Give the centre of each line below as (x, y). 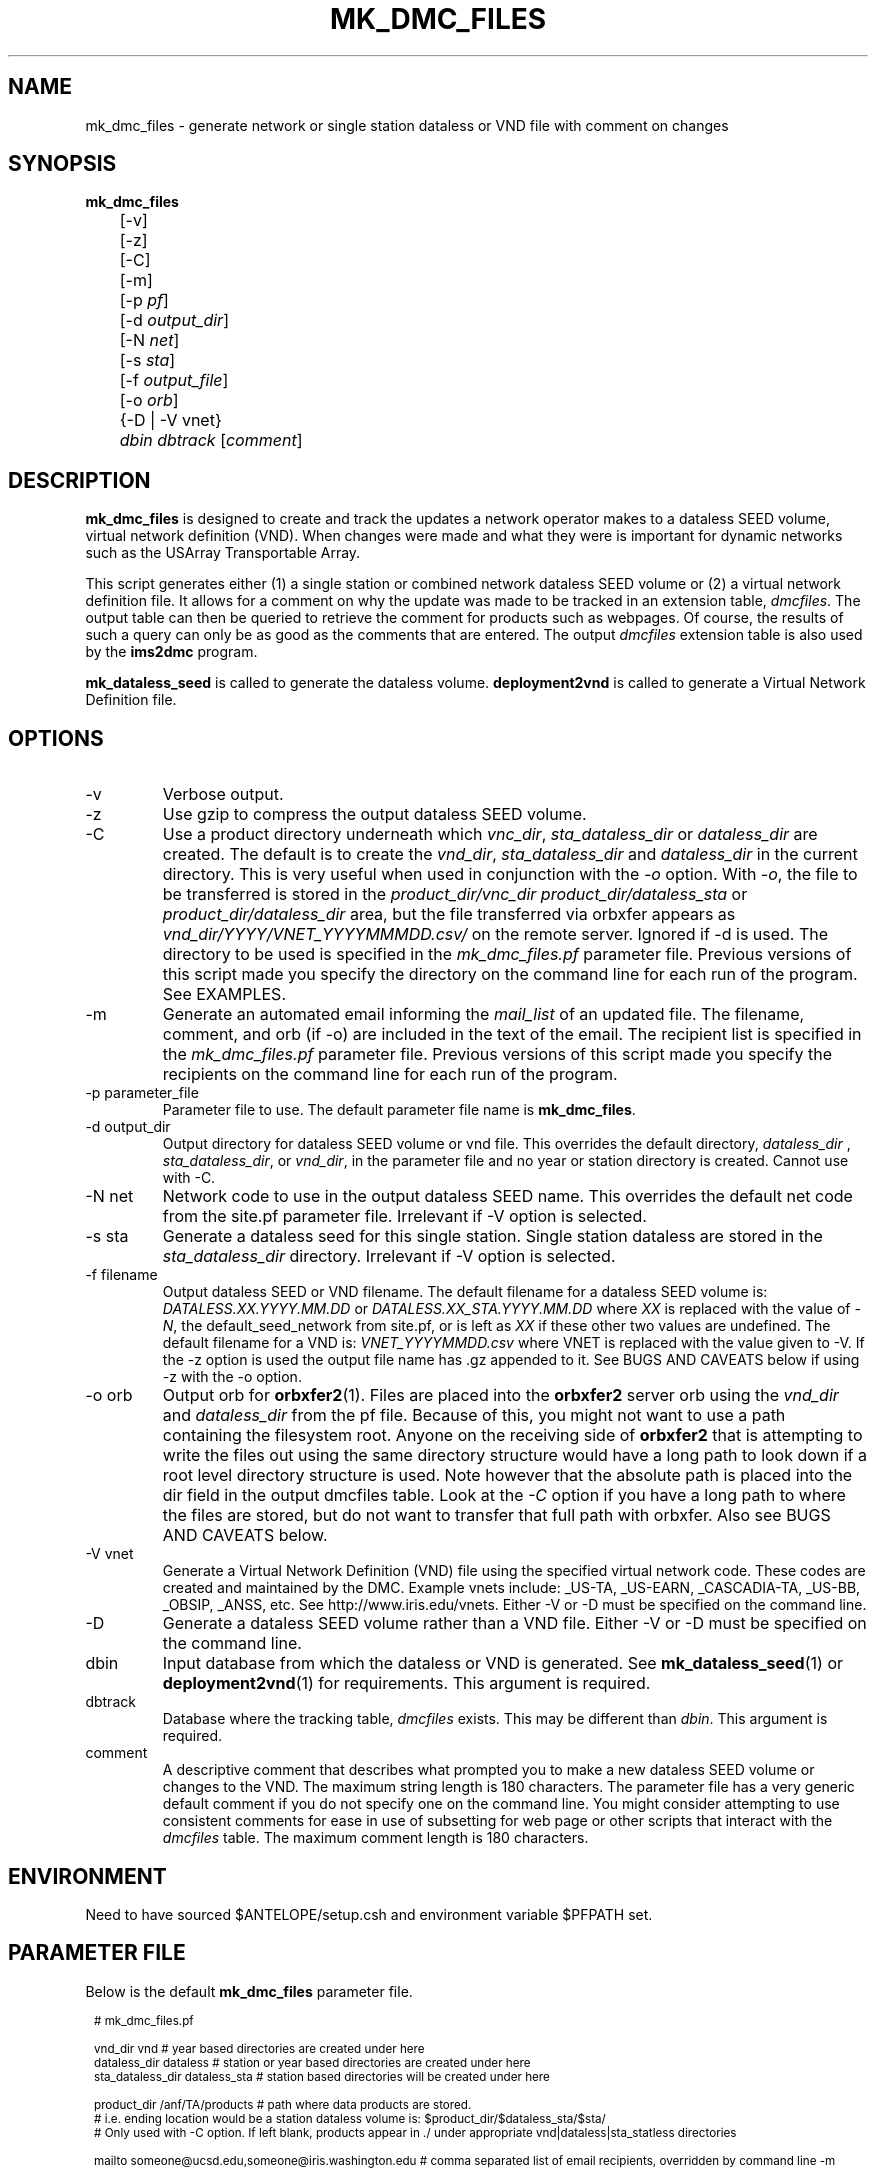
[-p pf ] (144, 300)
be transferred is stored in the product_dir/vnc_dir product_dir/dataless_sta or (455, 894)
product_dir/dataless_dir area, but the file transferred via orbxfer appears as (449, 914)
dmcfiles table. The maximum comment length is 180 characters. (375, 1838)
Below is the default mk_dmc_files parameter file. (249, 1991)
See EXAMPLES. (224, 994)
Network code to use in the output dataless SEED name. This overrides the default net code (507, 1196)
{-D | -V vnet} (170, 420)
